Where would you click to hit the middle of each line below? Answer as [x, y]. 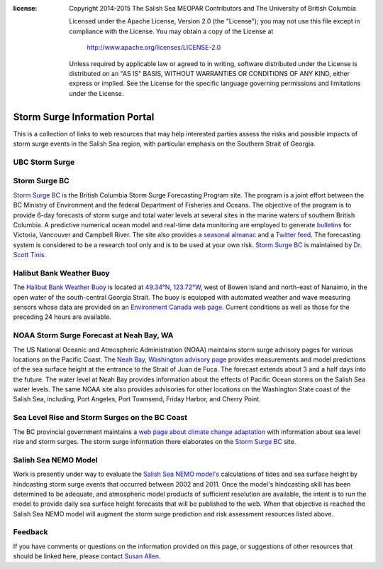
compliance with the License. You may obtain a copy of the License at [171, 31]
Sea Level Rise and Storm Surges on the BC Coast [100, 418]
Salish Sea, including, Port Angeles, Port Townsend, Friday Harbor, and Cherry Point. [137, 399]
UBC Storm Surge [44, 162]
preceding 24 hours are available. [62, 317]
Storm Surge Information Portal [84, 117]
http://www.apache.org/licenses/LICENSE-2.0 [154, 48]
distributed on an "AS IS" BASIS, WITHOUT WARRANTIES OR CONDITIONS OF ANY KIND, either [210, 73]
